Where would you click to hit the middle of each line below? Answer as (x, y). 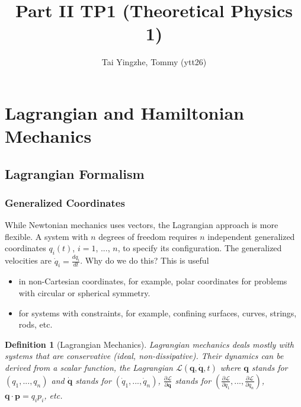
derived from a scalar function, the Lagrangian (89, 367)
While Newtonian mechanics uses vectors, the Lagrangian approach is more (142, 225)
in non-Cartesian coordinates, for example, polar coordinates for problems (153, 281)
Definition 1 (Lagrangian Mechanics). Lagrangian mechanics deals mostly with (149, 344)
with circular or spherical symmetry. (84, 292)
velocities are (28, 260)
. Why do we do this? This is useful (145, 260)
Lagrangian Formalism (75, 173)
